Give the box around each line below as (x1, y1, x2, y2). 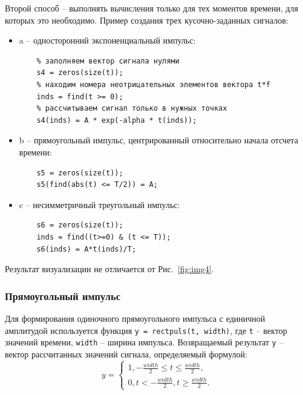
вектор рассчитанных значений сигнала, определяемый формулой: (5, 347, 247, 360)
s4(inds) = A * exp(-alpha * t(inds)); (36, 116, 197, 125)
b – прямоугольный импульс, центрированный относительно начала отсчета (19, 134, 298, 146)
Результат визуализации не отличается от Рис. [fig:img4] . (5, 263, 214, 275)
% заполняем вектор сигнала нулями (36, 56, 180, 65)
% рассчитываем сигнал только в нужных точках (36, 104, 227, 113)
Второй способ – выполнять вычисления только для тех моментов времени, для (5, 2, 298, 14)
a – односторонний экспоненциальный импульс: (19, 34, 196, 47)
